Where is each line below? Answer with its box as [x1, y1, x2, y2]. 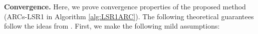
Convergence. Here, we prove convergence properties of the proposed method [4, 1, 246, 11]
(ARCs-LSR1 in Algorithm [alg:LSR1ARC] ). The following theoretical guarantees [4, 11, 254, 21]
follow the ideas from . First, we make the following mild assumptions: [4, 21, 220, 31]
